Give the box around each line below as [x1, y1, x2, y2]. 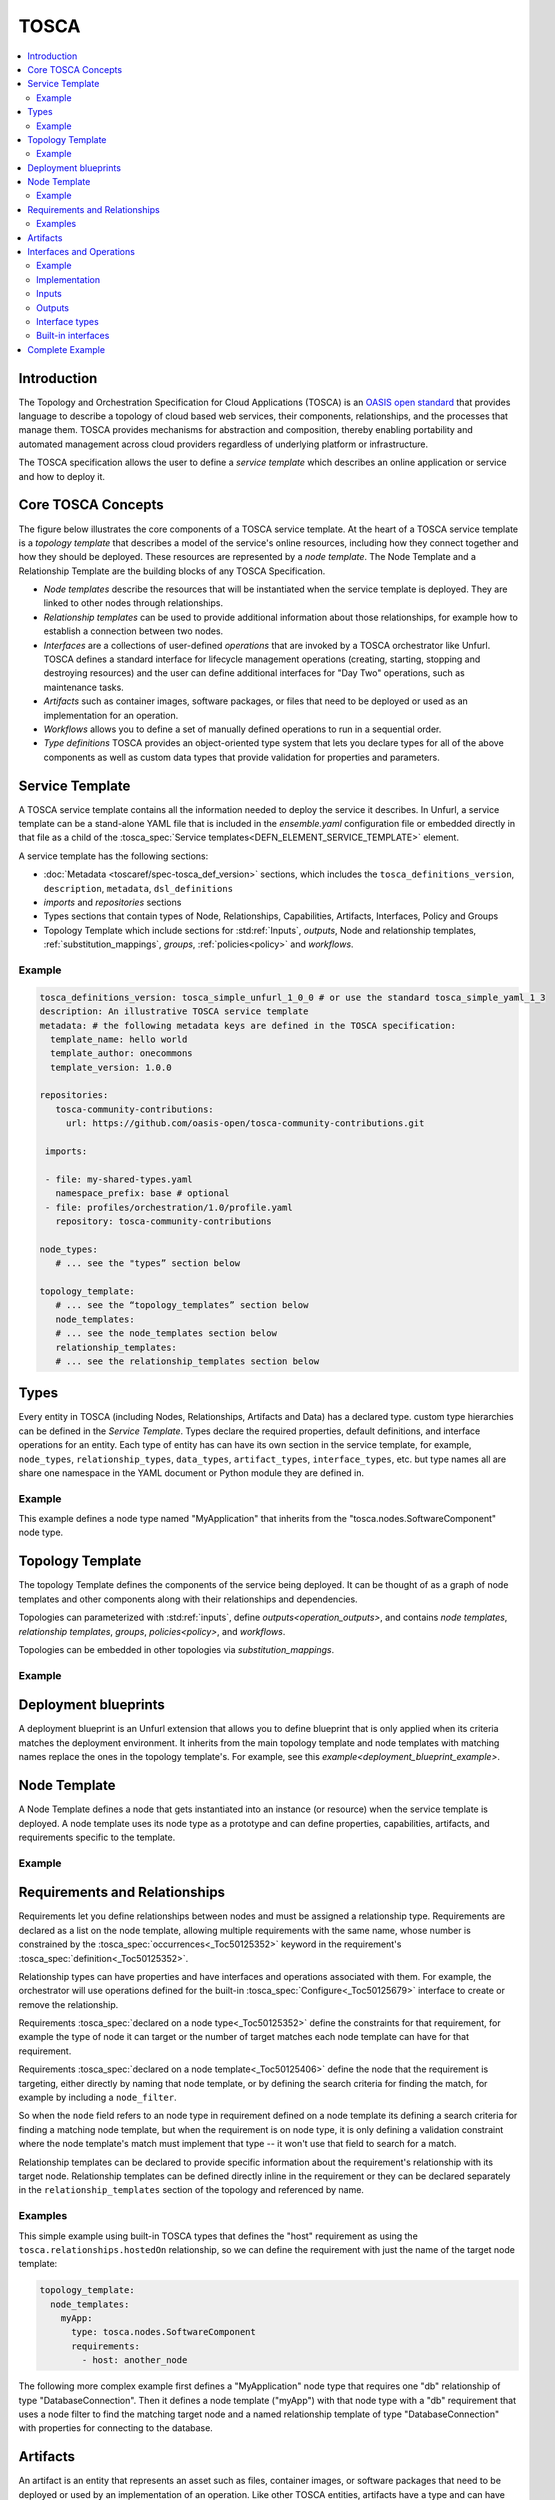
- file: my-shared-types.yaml [45, 1173, 194, 1185]
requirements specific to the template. [18, 1831, 176, 1843]
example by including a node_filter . [18, 2091, 177, 2104]
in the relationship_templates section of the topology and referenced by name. [18, 2184, 365, 2196]
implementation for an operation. [43, 709, 179, 721]
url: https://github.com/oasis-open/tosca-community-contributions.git [65, 1118, 425, 1129]
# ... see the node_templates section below [55, 1328, 277, 1339]
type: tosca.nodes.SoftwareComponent [71, 2326, 257, 2338]
